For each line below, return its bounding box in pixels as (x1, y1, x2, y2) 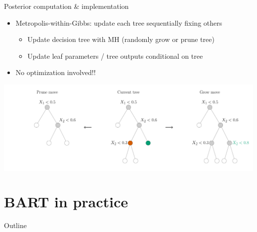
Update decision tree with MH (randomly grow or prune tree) (27, 34, 214, 44)
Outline (4, 220, 27, 231)
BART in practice (4, 192, 128, 212)
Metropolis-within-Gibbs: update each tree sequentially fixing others (15, 17, 222, 28)
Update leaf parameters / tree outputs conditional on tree (27, 50, 203, 61)
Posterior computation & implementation (4, 1, 129, 11)
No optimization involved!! (15, 67, 96, 77)
